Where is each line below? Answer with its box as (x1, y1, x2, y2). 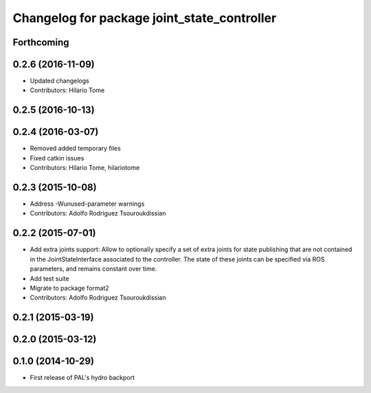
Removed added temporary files (30, 145, 122, 153)
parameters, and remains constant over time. (30, 265, 157, 273)
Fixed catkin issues (30, 153, 85, 162)
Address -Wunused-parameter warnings (30, 200, 145, 208)
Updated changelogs (30, 76, 89, 85)
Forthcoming (12, 36, 69, 48)
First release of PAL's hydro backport (30, 374, 135, 382)
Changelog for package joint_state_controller (12, 10, 277, 25)
